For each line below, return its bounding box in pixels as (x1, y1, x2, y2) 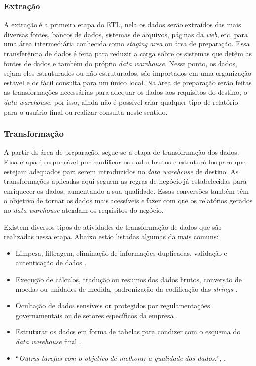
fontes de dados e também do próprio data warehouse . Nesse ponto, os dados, (4, 58, 237, 68)
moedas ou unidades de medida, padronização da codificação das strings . (15, 284, 238, 294)
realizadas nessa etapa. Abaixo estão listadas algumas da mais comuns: (4, 231, 219, 242)
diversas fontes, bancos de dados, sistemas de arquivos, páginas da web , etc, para (4, 29, 248, 39)
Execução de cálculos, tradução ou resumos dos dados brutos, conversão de (15, 274, 242, 284)
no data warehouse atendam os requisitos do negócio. (4, 204, 164, 215)
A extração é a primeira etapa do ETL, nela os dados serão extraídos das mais (4, 19, 241, 30)
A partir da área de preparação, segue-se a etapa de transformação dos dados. (4, 147, 239, 157)
